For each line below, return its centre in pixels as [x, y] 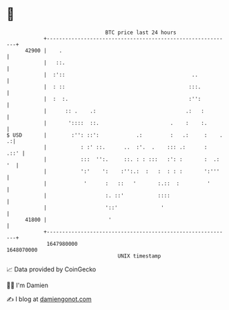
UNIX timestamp [139, 256]
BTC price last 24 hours [141, 32]
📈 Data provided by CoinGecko [51, 269]
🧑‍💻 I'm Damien [28, 285]
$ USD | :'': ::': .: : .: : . [115, 135]
